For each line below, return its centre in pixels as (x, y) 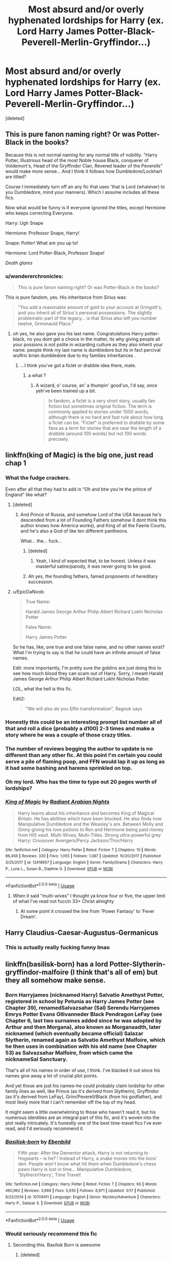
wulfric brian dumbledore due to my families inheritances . (74, 355)
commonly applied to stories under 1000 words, (99, 412)
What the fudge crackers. (38, 478)
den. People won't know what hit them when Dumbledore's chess (87, 1164)
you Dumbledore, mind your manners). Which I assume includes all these (82, 192)
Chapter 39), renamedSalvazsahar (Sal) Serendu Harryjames (83, 1007)
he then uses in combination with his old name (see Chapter (81, 1046)
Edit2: (19, 698)
